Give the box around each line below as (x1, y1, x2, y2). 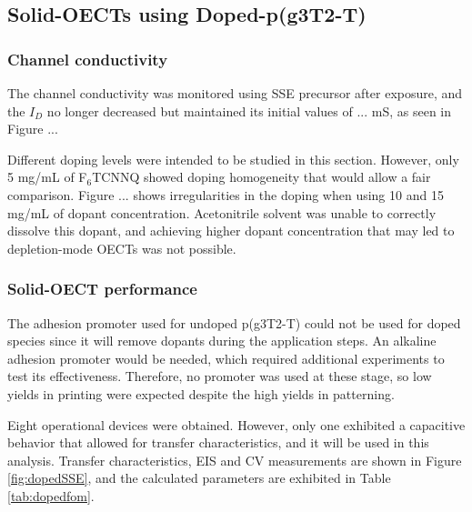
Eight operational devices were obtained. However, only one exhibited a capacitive (7, 415, 466, 434)
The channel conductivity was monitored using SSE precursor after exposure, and (7, 84, 463, 102)
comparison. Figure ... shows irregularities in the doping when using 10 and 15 (7, 185, 444, 204)
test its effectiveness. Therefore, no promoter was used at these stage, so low (7, 366, 432, 386)
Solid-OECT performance (7, 277, 197, 300)
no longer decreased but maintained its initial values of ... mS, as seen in (46, 101, 452, 120)
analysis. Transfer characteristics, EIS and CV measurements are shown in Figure (7, 450, 462, 469)
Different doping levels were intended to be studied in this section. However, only (7, 149, 459, 168)
